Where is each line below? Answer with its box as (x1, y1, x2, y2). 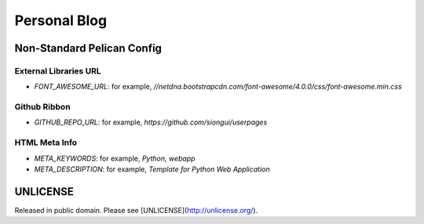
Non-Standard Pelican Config (14, 42, 163, 55)
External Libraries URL (14, 65, 101, 76)
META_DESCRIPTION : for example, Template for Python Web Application (34, 164, 270, 174)
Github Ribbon (14, 102, 71, 113)
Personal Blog (14, 12, 108, 29)
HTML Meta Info (14, 137, 78, 148)
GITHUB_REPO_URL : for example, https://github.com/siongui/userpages (34, 117, 268, 127)
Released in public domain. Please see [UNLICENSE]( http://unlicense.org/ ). (14, 205, 258, 215)
